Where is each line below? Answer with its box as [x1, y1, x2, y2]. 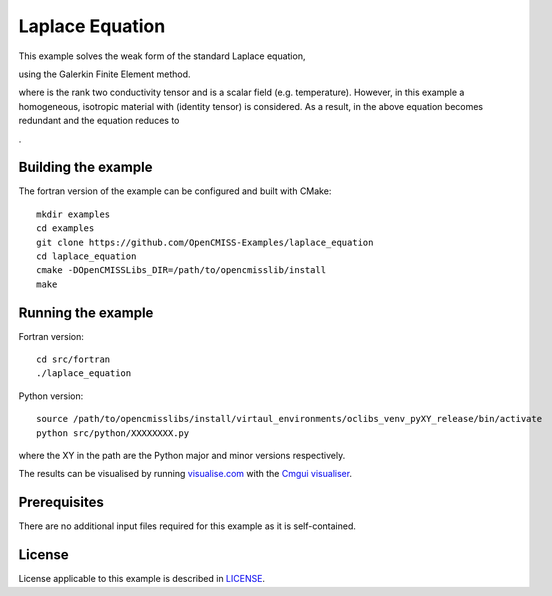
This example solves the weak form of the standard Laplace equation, [18, 50, 306, 62]
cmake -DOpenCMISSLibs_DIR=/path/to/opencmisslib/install [36, 265, 327, 276]
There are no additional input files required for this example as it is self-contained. [18, 520, 357, 532]
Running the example [18, 304, 154, 321]
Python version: [18, 390, 84, 402]
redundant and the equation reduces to [18, 115, 180, 127]
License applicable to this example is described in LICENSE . [18, 573, 265, 585]
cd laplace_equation [36, 250, 137, 262]
